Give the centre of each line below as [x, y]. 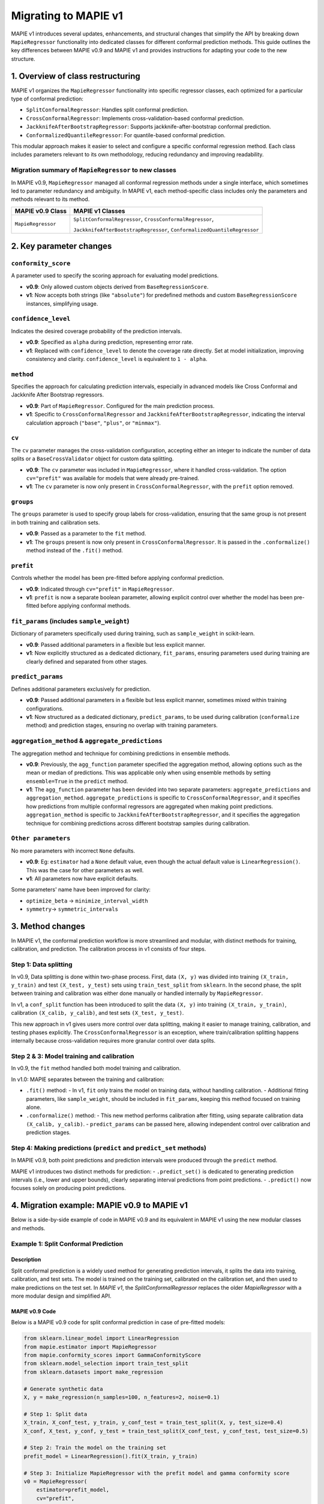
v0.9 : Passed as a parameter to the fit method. [86, 534]
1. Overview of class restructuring [76, 76]
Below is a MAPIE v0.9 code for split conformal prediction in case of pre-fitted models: [118, 1322]
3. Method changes [48, 926]
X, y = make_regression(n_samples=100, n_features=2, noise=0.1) [122, 1397]
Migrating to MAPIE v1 [67, 16]
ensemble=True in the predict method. [77, 781]
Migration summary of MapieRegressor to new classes [94, 170]
